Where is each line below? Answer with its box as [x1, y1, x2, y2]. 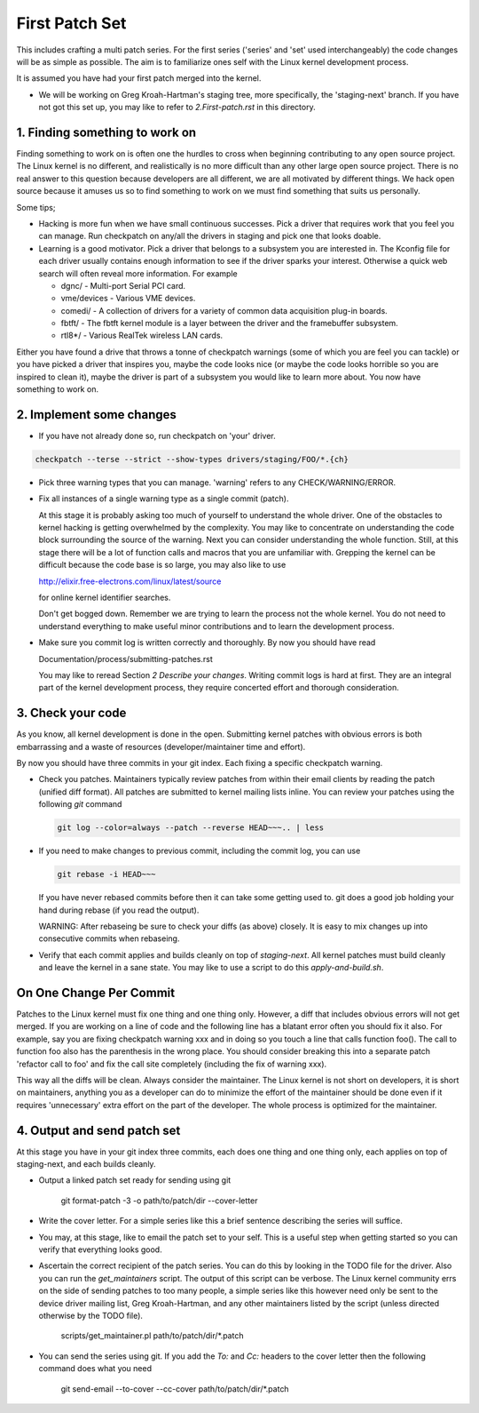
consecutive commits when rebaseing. [38, 933, 180, 944]
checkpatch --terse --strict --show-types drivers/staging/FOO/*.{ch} [35, 454, 349, 464]
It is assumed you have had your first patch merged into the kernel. [16, 73, 262, 84]
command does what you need [38, 1363, 153, 1374]
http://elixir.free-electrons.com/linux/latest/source [38, 576, 222, 587]
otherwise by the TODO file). [38, 1310, 144, 1321]
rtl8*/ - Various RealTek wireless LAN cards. [60, 330, 224, 341]
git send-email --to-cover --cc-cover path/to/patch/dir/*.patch [60, 1383, 289, 1394]
